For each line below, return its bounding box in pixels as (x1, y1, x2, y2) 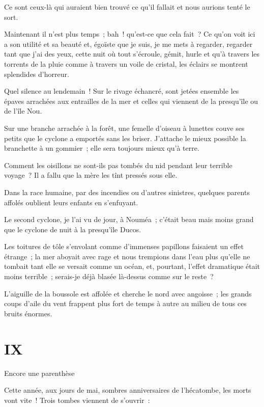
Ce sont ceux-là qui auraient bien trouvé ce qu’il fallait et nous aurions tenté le (4, 2, 250, 12)
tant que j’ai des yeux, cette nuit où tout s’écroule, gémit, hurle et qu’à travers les (4, 48, 260, 59)
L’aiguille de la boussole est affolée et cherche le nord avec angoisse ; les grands (4, 288, 252, 299)
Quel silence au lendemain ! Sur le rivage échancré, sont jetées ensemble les (4, 86, 239, 96)
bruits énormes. (4, 308, 52, 318)
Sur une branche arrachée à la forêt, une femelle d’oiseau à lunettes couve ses (4, 122, 245, 133)
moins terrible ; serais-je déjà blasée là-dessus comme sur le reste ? (4, 271, 214, 282)
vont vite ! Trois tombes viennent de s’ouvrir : (4, 394, 150, 405)
